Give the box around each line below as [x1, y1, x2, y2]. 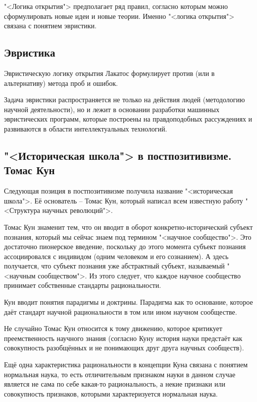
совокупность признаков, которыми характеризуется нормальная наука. [4, 388, 218, 399]
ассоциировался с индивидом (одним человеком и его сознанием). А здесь [4, 251, 229, 261]
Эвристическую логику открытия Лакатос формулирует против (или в [4, 67, 215, 78]
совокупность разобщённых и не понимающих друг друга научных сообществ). [4, 342, 244, 353]
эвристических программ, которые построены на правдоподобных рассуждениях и [4, 114, 253, 124]
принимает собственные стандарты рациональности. [4, 280, 161, 290]
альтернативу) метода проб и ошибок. [4, 77, 118, 88]
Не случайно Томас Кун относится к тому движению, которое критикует [4, 323, 222, 334]
